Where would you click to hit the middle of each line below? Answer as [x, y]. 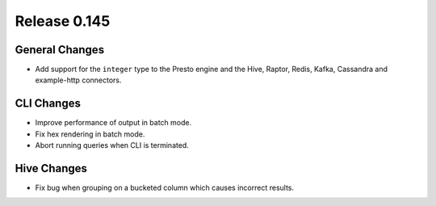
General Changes [60, 50]
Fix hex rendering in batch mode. [90, 134]
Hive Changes [51, 168]
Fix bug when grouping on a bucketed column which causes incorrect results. [165, 188]
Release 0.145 [63, 21]
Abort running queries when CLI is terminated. [112, 145]
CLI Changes [48, 104]
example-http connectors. [78, 80]
